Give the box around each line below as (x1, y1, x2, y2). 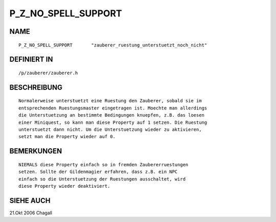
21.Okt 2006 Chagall (9, 210, 52, 216)
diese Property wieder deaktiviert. (18, 183, 110, 189)
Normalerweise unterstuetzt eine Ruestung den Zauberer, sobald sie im (18, 98, 202, 104)
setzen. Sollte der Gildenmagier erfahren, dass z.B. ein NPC (18, 169, 178, 175)
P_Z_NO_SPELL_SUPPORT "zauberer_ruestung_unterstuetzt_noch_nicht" (18, 42, 208, 48)
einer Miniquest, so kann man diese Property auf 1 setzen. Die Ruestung (18, 119, 208, 125)
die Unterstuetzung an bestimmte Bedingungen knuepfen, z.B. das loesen (18, 113, 204, 118)
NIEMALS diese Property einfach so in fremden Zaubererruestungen (18, 162, 189, 167)
